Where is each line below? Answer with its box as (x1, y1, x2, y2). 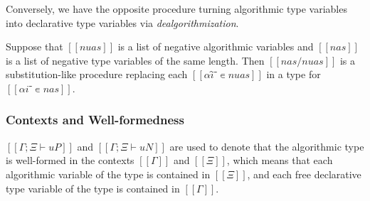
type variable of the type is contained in (6, 180, 180, 195)
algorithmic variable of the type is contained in (6, 166, 211, 181)
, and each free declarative (247, 166, 361, 181)
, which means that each (226, 153, 333, 168)
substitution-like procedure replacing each (6, 67, 188, 82)
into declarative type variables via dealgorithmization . (6, 15, 239, 30)
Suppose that (6, 39, 63, 54)
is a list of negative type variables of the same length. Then (6, 53, 265, 67)
